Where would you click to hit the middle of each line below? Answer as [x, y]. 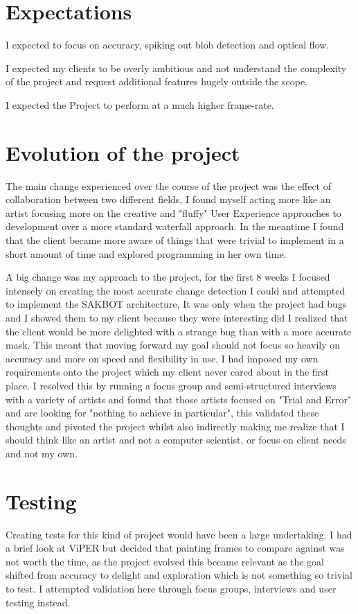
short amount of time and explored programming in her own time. [146, 253]
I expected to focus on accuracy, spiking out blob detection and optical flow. [168, 45]
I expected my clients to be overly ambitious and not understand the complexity [176, 68]
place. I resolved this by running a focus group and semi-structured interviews [171, 385]
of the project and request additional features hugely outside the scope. [157, 81]
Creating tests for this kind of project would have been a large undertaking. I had [179, 534]
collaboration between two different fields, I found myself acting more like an [168, 199]
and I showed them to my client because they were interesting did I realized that [177, 317]
